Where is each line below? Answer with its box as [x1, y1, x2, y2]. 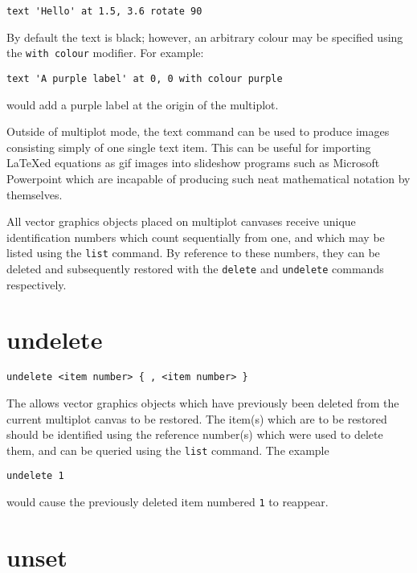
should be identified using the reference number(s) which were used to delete [6, 426, 383, 443]
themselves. [6, 186, 63, 203]
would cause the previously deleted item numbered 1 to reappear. [6, 493, 329, 510]
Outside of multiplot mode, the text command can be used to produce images [6, 123, 390, 140]
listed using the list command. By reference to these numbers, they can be [6, 244, 380, 261]
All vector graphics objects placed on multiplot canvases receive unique [6, 213, 356, 230]
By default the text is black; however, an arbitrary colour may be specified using [6, 28, 403, 45]
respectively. [6, 276, 67, 293]
